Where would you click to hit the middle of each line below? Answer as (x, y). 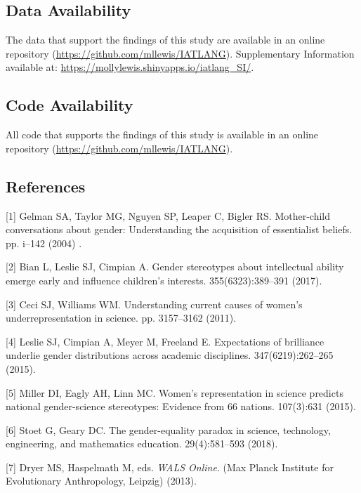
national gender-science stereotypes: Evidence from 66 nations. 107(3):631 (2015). (181, 406)
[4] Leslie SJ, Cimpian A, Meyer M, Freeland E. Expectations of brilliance (165, 341)
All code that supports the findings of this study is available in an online (162, 134)
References (46, 186)
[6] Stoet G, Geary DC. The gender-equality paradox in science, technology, (168, 429)
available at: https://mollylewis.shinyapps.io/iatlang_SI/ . (130, 67)
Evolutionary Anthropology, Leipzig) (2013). (101, 481)
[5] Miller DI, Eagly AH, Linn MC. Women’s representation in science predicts (175, 392)
